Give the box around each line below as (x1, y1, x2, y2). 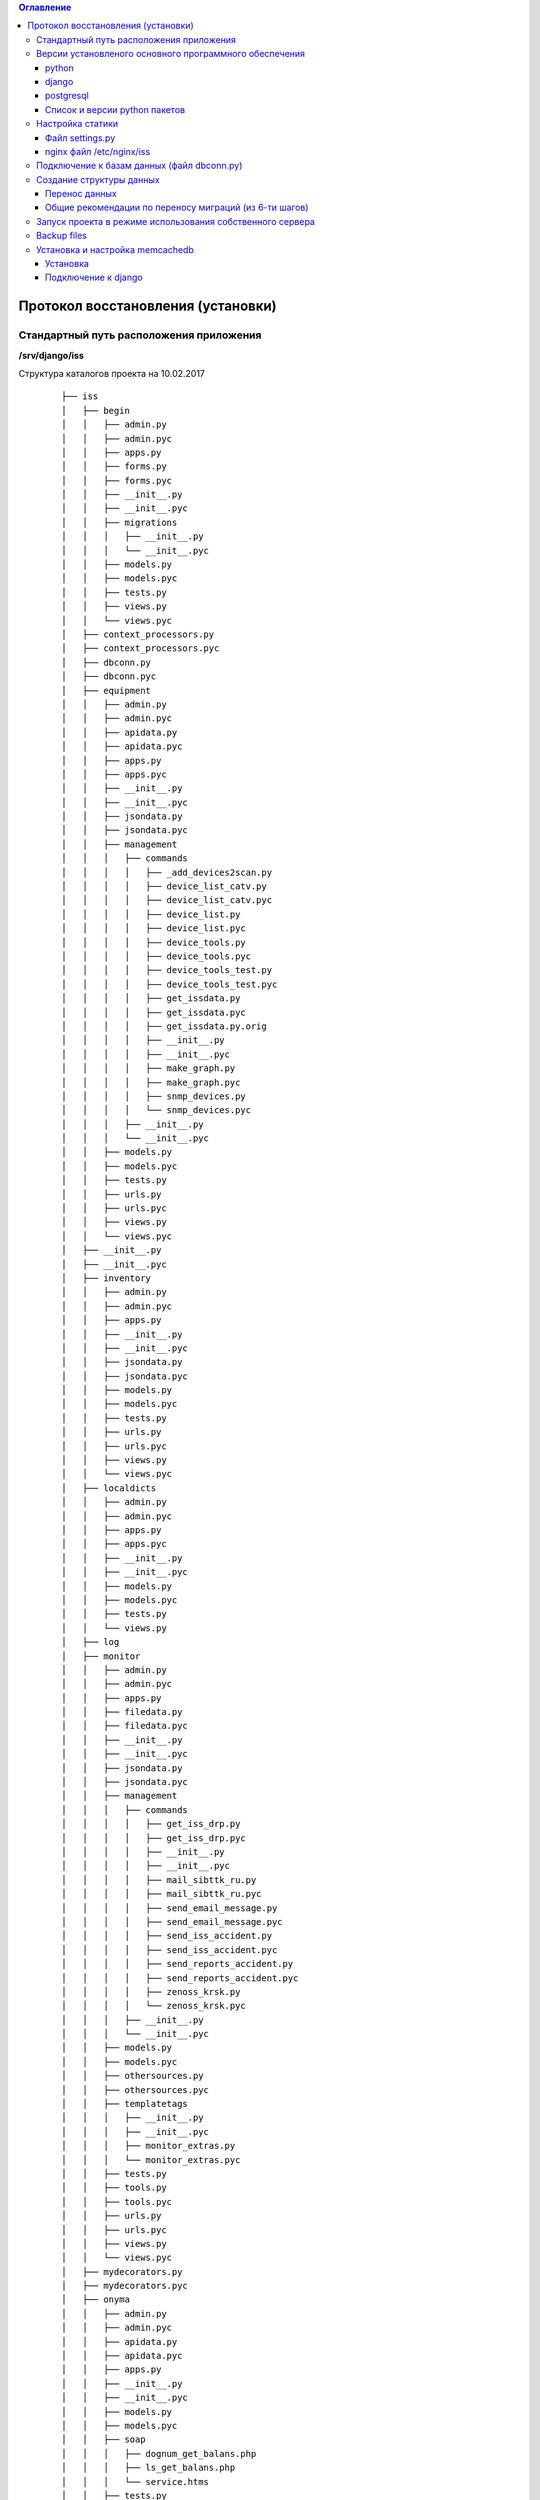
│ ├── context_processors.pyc (61, 643, 220, 654)
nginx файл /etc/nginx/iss (45, 145, 151, 157)
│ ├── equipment (61, 685, 152, 696)
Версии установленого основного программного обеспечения (36, 48, 305, 60)
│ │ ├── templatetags (61, 2098, 189, 2110)
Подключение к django (45, 271, 144, 284)
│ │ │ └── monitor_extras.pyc (61, 2154, 241, 2165)
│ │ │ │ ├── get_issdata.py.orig (61, 1020, 267, 1032)
